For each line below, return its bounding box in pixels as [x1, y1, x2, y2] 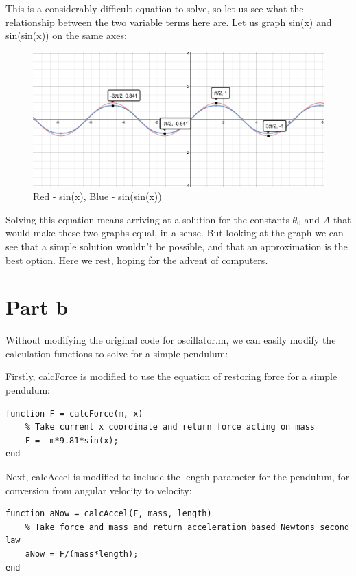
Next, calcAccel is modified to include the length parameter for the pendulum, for [5, 469, 350, 483]
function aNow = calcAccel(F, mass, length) [5, 509, 212, 519]
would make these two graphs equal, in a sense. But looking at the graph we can [5, 225, 344, 240]
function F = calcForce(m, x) [5, 408, 143, 419]
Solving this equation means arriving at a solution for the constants [5, 212, 289, 226]
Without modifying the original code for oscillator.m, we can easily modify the [5, 333, 336, 347]
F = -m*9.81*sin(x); [25, 435, 119, 445]
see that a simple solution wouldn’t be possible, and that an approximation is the [5, 239, 348, 253]
